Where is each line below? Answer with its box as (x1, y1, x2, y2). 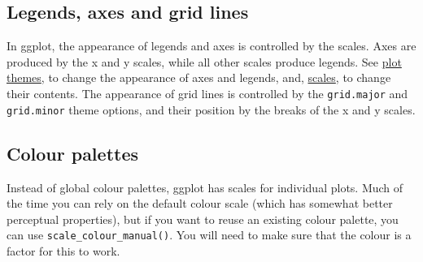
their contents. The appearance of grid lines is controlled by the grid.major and (7, 84, 408, 101)
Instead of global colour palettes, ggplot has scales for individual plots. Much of (7, 178, 403, 195)
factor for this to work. (7, 242, 120, 259)
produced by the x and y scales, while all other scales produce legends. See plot (7, 53, 402, 70)
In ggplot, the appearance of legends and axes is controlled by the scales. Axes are (7, 37, 416, 54)
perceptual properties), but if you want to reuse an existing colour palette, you (7, 210, 399, 227)
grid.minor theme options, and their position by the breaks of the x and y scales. (7, 101, 416, 118)
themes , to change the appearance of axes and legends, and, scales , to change (7, 69, 391, 86)
